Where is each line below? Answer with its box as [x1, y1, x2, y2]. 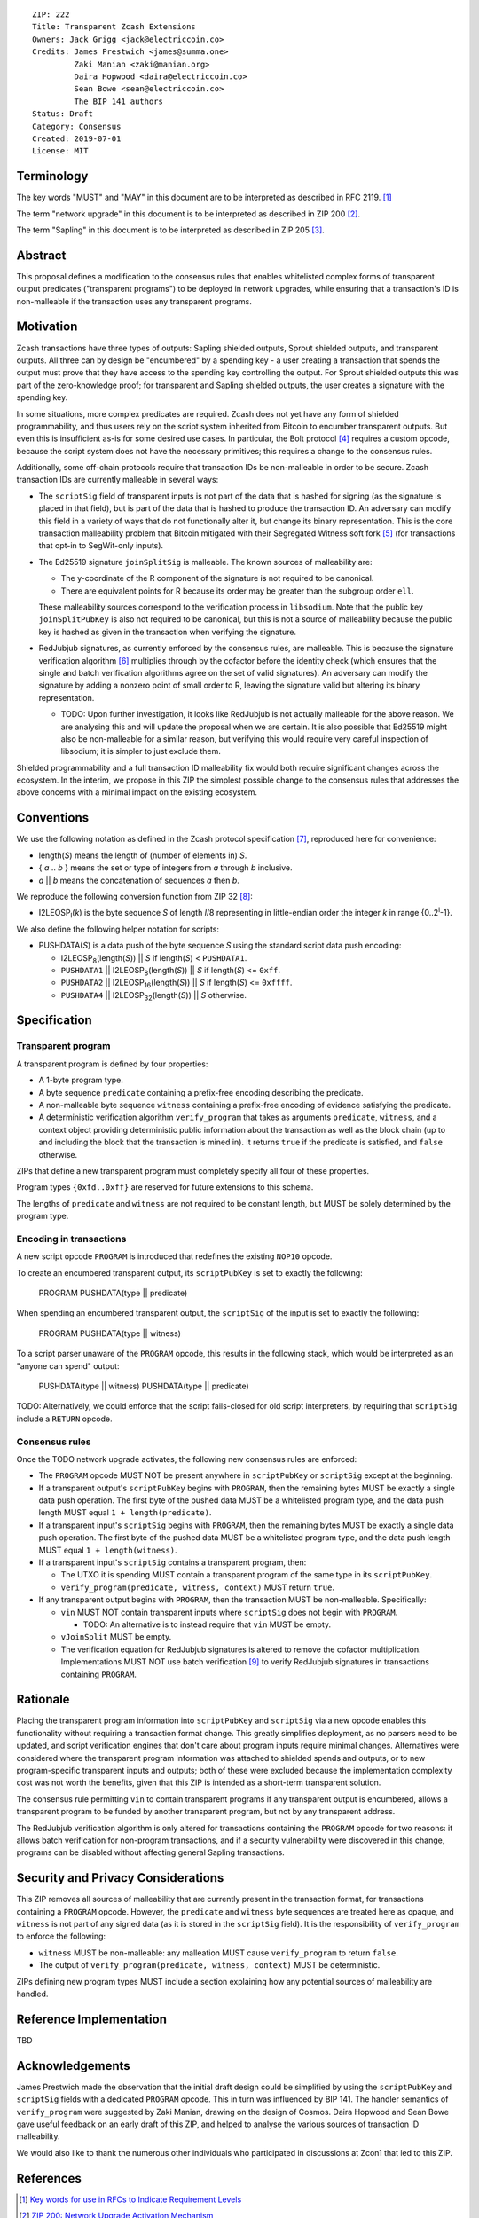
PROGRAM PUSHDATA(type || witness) [38, 1327, 182, 1339]
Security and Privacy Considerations [16, 1870, 224, 1885]
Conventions [16, 810, 90, 825]
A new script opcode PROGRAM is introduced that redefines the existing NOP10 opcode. [16, 1251, 333, 1262]
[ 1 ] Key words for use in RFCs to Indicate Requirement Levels [19, 2194, 242, 2205]
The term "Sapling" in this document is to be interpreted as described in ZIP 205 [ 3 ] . [16, 224, 326, 235]
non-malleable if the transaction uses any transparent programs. [16, 295, 253, 306]
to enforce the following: [16, 1931, 106, 1942]
